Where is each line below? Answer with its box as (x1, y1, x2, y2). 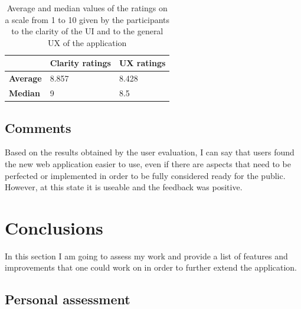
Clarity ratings (50, 57, 111, 69)
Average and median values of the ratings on (6, 2, 168, 14)
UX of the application (48, 36, 127, 48)
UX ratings (119, 57, 166, 69)
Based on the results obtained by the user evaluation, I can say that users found (5, 146, 295, 158)
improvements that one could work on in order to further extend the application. (5, 261, 297, 274)
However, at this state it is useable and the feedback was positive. (5, 181, 243, 193)
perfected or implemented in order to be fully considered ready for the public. (5, 169, 286, 181)
